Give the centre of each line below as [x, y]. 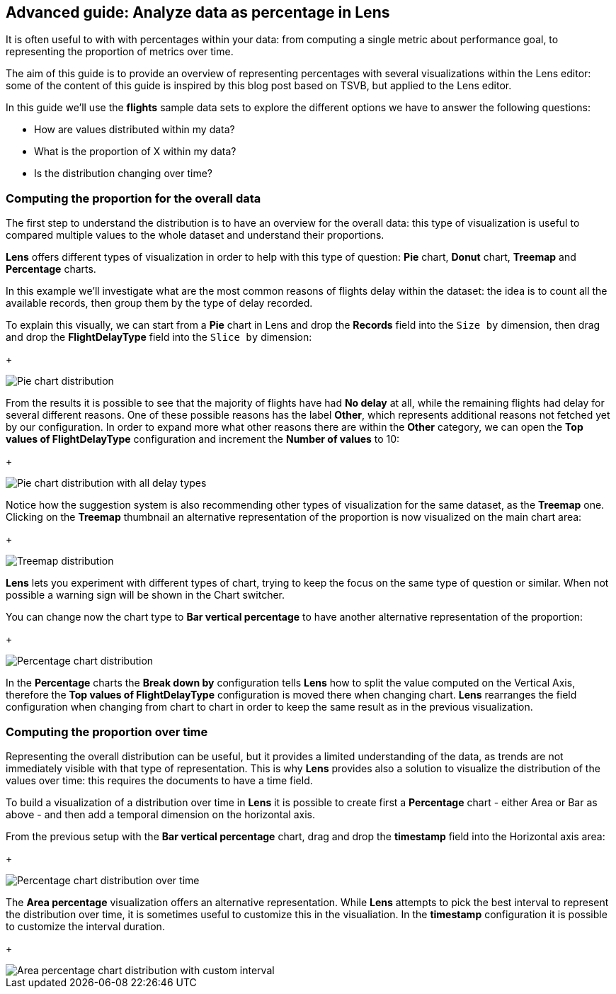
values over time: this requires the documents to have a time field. [159, 780]
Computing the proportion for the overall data [133, 198]
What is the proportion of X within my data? [135, 152]
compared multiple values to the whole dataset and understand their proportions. [195, 235]
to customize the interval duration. [85, 926]
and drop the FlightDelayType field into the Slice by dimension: [159, 337]
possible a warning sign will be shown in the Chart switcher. [146, 595]
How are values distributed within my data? [135, 130]
